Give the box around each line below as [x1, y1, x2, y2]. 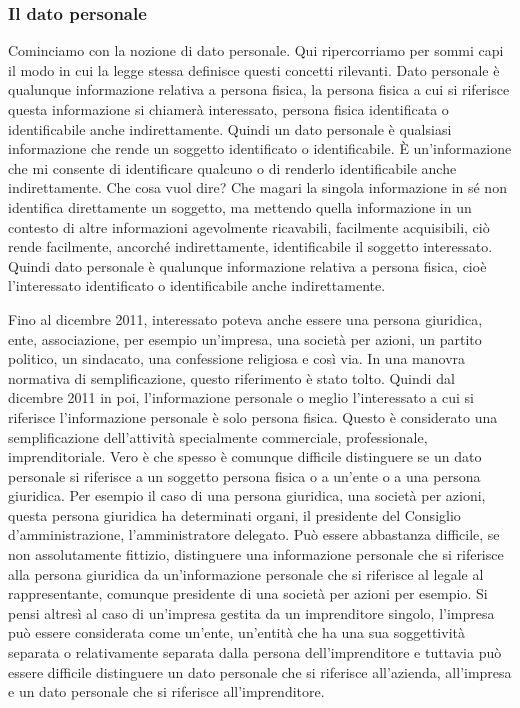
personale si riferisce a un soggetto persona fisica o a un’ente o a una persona [8, 465, 481, 486]
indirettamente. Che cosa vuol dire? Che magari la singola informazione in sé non [8, 177, 507, 198]
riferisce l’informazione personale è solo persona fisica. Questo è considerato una [8, 406, 498, 427]
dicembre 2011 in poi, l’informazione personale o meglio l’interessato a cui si [8, 387, 474, 408]
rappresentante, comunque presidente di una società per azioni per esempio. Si [8, 583, 488, 604]
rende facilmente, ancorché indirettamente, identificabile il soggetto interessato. [8, 236, 493, 257]
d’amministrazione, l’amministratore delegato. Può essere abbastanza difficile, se [8, 524, 500, 545]
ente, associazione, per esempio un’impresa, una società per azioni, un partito [8, 328, 482, 349]
